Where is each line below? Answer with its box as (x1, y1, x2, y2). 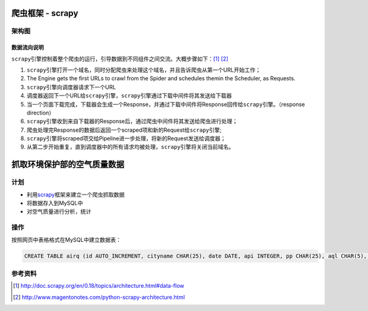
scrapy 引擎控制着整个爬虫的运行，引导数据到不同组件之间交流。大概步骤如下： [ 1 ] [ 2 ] (11, 55, 229, 62)
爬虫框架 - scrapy (11, 8, 79, 18)
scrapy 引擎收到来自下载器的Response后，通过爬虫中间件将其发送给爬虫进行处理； (26, 118, 238, 125)
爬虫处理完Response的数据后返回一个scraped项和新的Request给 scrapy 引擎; (26, 126, 222, 133)
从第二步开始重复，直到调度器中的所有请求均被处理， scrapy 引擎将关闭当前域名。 (26, 143, 234, 151)
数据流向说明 (11, 43, 44, 51)
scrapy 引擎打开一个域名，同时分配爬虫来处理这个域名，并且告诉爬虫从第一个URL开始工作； (26, 66, 261, 73)
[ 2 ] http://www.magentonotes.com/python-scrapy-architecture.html (13, 293, 185, 301)
